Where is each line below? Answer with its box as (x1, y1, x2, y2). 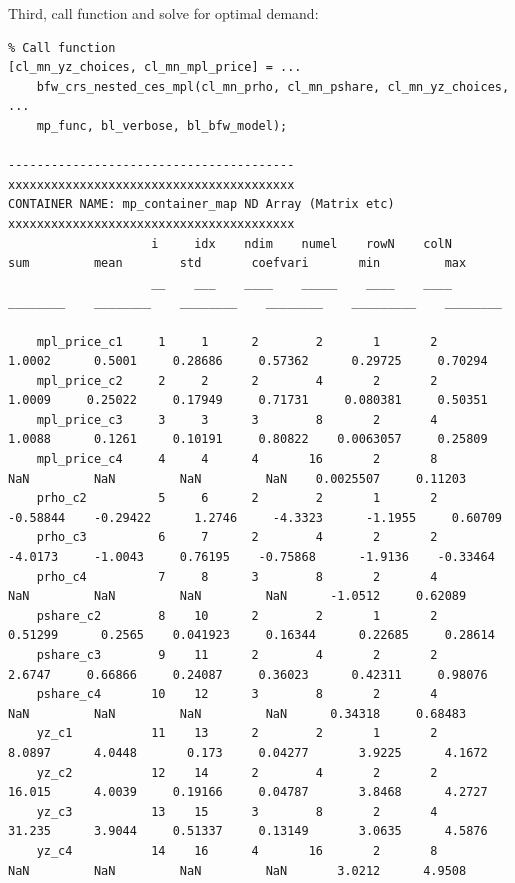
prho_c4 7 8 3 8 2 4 (36, 569, 438, 584)
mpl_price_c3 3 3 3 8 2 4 (36, 412, 438, 427)
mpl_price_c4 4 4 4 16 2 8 (36, 452, 438, 467)
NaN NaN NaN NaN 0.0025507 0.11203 (8, 471, 467, 486)
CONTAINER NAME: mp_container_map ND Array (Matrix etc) (8, 197, 395, 212)
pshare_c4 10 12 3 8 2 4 (36, 687, 438, 702)
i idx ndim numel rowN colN (151, 236, 452, 251)
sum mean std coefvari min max (8, 256, 467, 271)
